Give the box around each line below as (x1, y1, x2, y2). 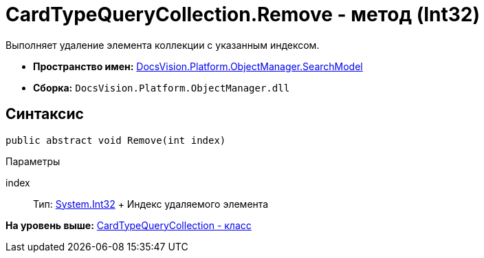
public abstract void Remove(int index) (5, 134, 226, 146)
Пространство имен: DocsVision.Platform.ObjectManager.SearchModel (33, 60, 363, 72)
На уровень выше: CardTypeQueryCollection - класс (5, 219, 252, 231)
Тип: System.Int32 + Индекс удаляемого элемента (33, 197, 269, 210)
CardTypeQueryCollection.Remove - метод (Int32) (5, 3, 480, 26)
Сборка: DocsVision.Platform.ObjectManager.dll (33, 81, 290, 94)
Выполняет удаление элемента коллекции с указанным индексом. (5, 39, 320, 51)
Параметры (5, 155, 60, 167)
